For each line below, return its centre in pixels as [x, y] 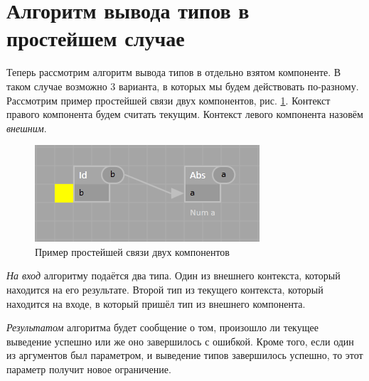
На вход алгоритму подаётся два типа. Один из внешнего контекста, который [173, 275]
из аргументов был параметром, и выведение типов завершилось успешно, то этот [185, 355]
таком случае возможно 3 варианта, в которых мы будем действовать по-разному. [183, 86]
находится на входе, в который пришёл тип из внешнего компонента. [156, 303]
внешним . [27, 128]
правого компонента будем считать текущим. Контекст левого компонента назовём [185, 114]
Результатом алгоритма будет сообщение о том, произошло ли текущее [162, 327]
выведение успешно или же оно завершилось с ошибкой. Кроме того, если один [180, 341]
